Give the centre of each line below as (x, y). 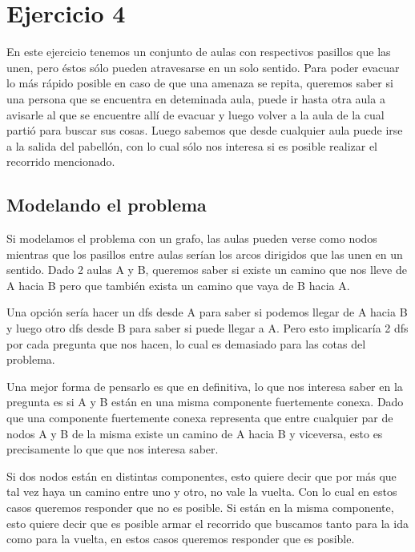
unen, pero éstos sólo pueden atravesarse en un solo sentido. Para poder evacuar (203, 67)
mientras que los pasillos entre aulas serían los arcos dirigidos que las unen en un (205, 254)
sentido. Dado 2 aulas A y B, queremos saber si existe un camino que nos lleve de (207, 270)
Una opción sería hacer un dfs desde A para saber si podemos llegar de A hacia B (207, 312)
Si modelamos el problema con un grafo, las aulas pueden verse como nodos (192, 238)
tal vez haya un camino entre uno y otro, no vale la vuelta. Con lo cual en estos (202, 492)
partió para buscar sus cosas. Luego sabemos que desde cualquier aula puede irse (205, 130)
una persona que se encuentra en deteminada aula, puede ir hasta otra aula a (196, 98)
